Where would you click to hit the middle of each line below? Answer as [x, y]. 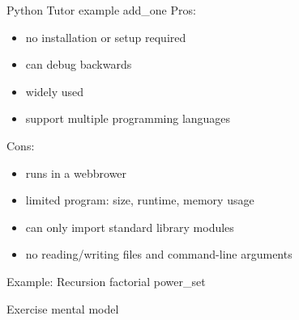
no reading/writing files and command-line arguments [159, 254]
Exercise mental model [63, 308]
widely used [55, 91]
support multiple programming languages [128, 118]
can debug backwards [79, 64]
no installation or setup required [106, 37]
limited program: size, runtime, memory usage [140, 200]
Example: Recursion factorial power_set [106, 281]
